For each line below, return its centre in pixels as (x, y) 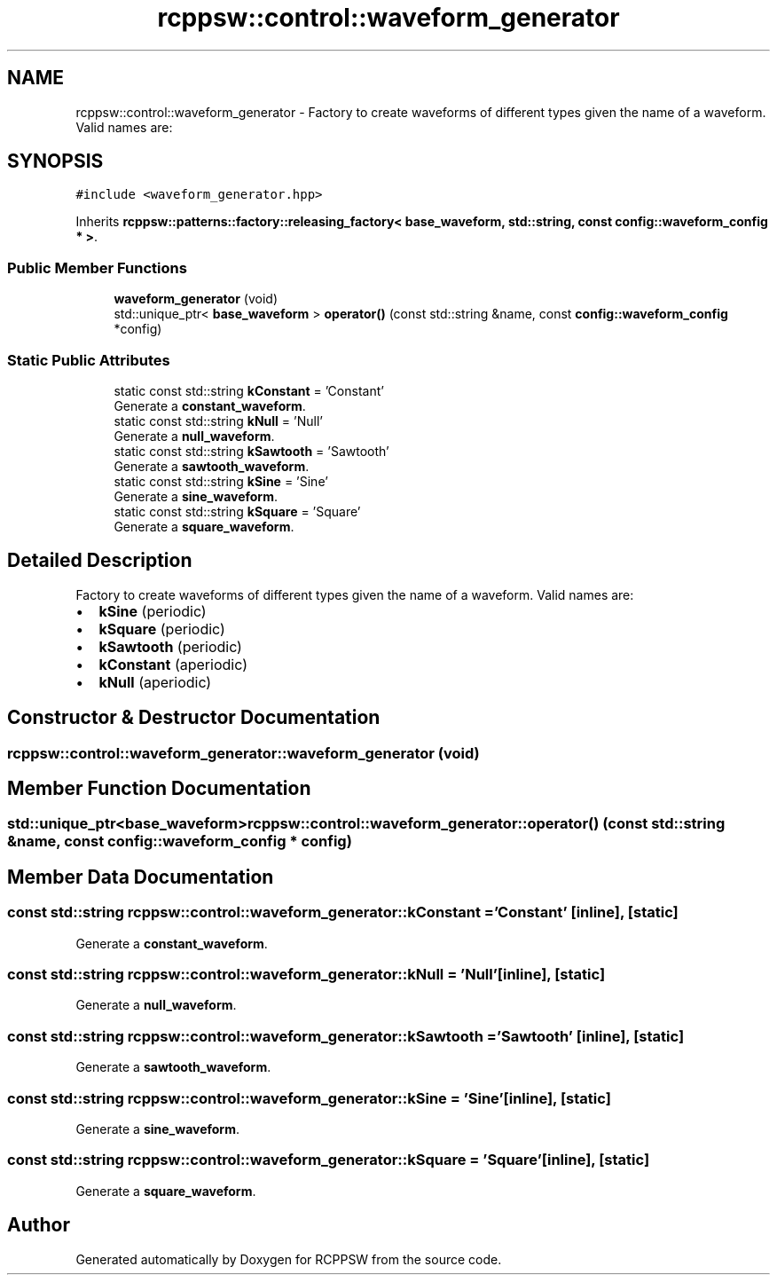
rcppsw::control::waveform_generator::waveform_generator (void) (243, 753)
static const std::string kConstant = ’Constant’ (249, 390)
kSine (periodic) (153, 611)
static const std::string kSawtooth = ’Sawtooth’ (251, 451)
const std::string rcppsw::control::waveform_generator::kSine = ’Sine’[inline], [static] (309, 1098)
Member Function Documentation (159, 789)
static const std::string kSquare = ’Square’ (237, 511)
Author (39, 1225)
